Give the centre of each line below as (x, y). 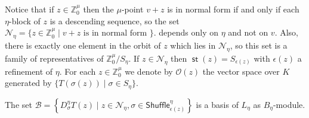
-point (132, 9)
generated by (28, 83)
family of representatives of (54, 58)
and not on (248, 32)
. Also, (287, 32)
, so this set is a (259, 45)
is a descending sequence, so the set (115, 20)
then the (98, 9)
